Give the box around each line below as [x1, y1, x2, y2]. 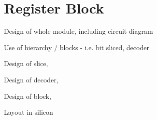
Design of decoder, [4, 74, 58, 84]
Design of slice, [4, 58, 48, 68]
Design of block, [4, 91, 51, 101]
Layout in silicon [4, 107, 53, 117]
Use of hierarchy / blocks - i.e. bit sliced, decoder [4, 42, 149, 52]
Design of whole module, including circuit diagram [4, 26, 153, 36]
